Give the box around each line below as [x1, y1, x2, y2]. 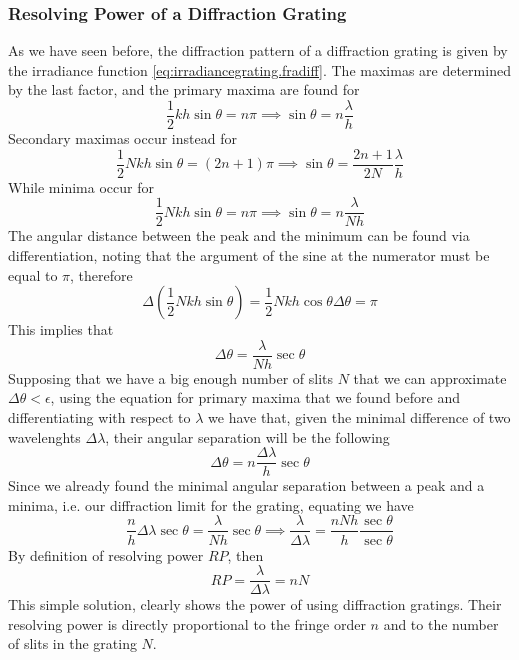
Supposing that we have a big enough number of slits [8, 367, 334, 388]
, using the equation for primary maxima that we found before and [50, 387, 460, 408]
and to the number [383, 613, 499, 634]
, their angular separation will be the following [105, 426, 390, 447]
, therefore [70, 264, 133, 285]
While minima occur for [8, 176, 154, 197]
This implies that [8, 319, 114, 340]
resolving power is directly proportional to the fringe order [8, 613, 366, 634]
